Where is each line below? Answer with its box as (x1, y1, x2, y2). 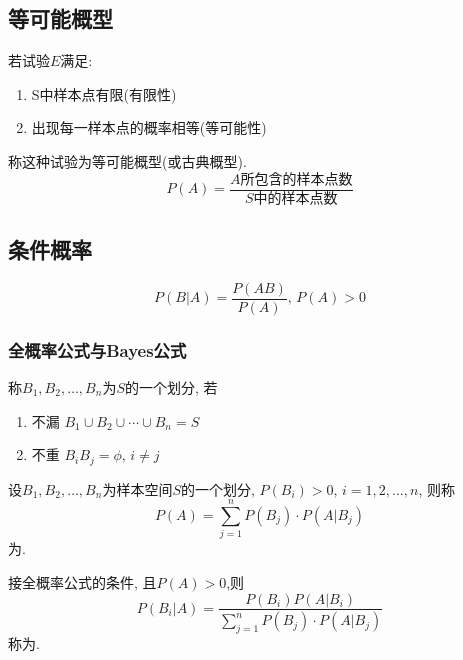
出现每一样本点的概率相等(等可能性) (31, 117, 267, 138)
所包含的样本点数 (240, 172, 353, 187)
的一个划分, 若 (124, 376, 218, 397)
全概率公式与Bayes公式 (8, 337, 187, 362)
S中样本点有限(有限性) (31, 83, 177, 104)
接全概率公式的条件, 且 (8, 571, 157, 592)
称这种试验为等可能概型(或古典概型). (8, 150, 247, 171)
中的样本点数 (253, 192, 338, 207)
